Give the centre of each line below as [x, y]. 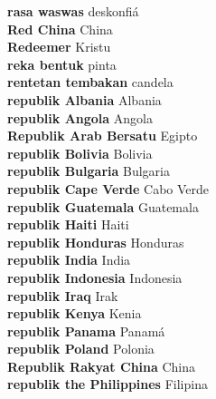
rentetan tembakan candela [90, 82]
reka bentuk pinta [62, 64]
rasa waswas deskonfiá [73, 11]
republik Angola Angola [80, 117]
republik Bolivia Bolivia [80, 153]
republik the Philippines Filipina [108, 384]
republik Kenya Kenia [75, 313]
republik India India [69, 260]
